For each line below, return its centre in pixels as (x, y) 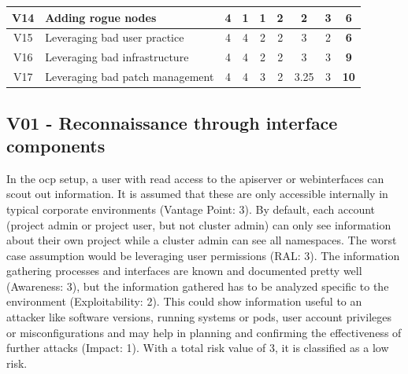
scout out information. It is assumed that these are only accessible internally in (197, 194)
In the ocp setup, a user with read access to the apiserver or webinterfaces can (195, 178)
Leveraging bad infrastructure (117, 57)
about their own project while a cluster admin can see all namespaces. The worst (202, 240)
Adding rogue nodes (101, 17)
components (56, 145)
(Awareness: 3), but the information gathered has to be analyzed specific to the (198, 286)
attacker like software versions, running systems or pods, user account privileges (199, 317)
